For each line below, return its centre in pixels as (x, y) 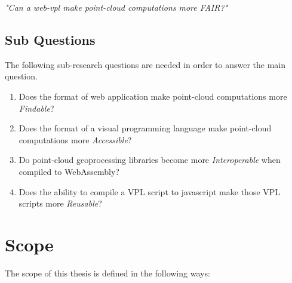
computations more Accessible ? (75, 139)
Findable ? (36, 108)
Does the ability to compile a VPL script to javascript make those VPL (150, 191)
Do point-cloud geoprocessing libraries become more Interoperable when (150, 160)
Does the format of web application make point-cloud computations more (153, 96)
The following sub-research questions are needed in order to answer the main (145, 64)
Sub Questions (50, 39)
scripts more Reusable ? (60, 203)
